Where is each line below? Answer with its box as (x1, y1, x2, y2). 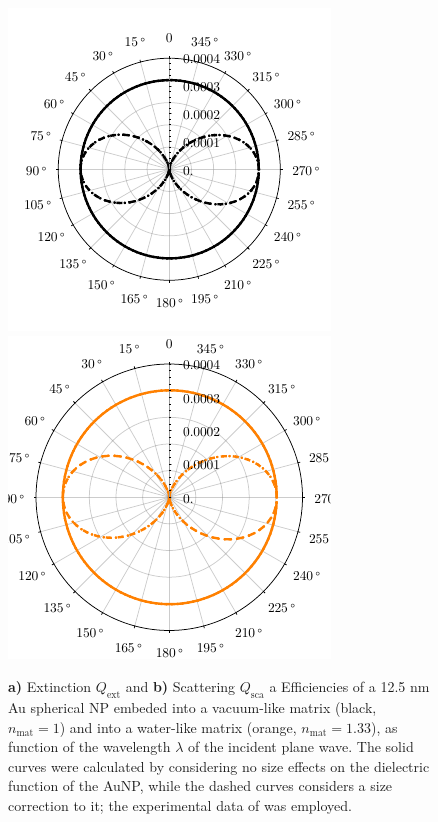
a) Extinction (8, 676, 92, 697)
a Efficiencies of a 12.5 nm (269, 676, 430, 697)
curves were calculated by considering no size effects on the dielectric (8, 755, 430, 776)
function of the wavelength (8, 736, 171, 757)
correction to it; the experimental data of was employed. (8, 794, 352, 815)
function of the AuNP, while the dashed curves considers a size (8, 775, 393, 796)
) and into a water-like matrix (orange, (59, 716, 297, 737)
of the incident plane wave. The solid (188, 736, 414, 757)
